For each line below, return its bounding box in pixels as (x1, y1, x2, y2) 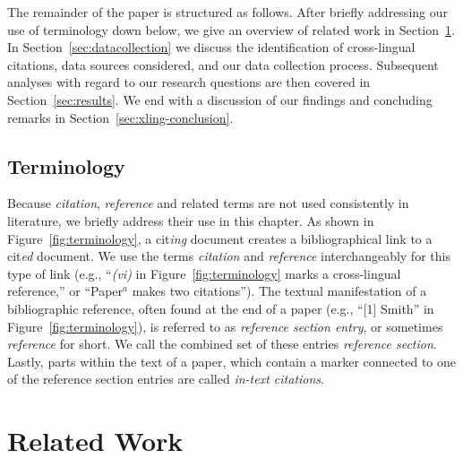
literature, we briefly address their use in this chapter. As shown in (7, 211, 374, 229)
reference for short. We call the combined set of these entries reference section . (7, 334, 437, 353)
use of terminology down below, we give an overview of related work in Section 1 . (7, 20, 455, 39)
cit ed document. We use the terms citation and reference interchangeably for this (7, 247, 450, 265)
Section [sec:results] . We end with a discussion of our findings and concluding (7, 90, 433, 108)
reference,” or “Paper (7, 281, 124, 300)
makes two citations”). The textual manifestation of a (132, 281, 427, 300)
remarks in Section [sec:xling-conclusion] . (7, 108, 234, 126)
